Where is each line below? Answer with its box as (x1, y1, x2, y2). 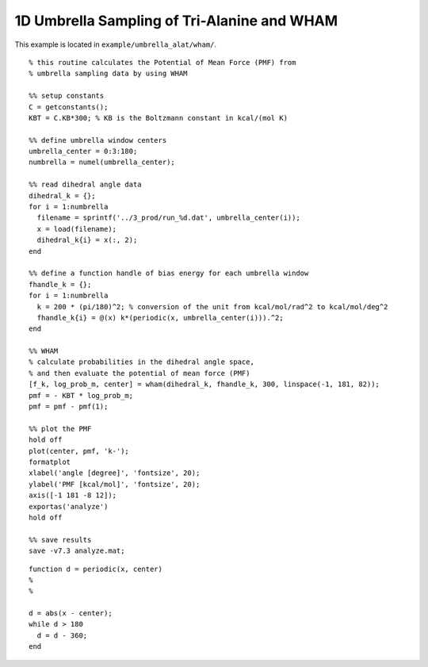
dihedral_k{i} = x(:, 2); (36, 236, 138, 245)
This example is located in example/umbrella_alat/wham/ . (14, 40, 217, 49)
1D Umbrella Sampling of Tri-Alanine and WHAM (14, 12, 338, 29)
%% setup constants (29, 91, 105, 101)
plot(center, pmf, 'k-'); (29, 447, 130, 455)
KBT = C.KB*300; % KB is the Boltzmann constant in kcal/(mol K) (29, 113, 289, 122)
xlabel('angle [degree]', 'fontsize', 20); (29, 469, 201, 477)
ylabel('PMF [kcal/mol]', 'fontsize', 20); (29, 480, 201, 489)
